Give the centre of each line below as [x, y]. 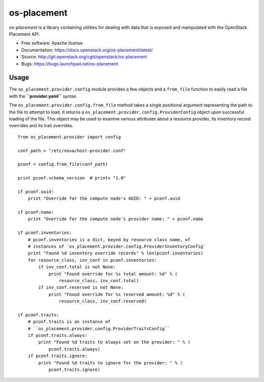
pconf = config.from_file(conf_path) [63, 164]
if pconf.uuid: [36, 191]
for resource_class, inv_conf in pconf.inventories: [92, 260]
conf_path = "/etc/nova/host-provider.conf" [72, 151]
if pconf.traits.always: [57, 336]
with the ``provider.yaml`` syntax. [43, 96]
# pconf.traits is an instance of [69, 322]
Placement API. [24, 34]
